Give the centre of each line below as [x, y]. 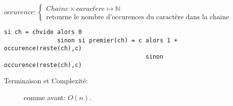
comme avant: [45, 97]
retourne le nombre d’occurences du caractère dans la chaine [138, 18]
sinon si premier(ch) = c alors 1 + [117, 40]
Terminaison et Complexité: [46, 81]
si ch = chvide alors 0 [43, 32]
